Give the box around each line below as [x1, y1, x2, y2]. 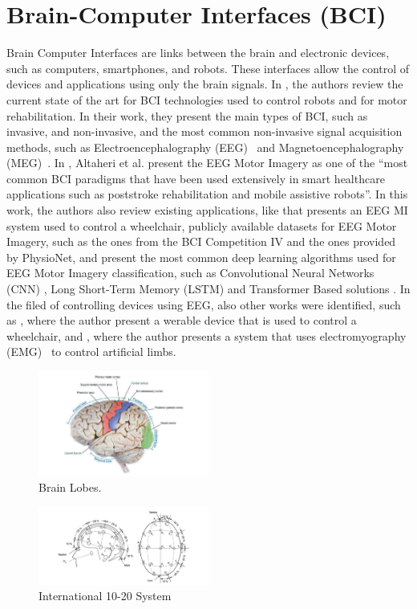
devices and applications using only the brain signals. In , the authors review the [6, 76, 403, 92]
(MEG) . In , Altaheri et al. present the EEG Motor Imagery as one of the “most [6, 154, 408, 171]
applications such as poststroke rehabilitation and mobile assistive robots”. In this [6, 186, 408, 202]
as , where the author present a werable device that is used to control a [6, 312, 357, 329]
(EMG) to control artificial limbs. [6, 343, 176, 360]
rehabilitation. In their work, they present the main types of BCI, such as [6, 107, 368, 124]
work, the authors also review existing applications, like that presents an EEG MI [6, 202, 408, 219]
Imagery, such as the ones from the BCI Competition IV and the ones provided [6, 233, 396, 250]
